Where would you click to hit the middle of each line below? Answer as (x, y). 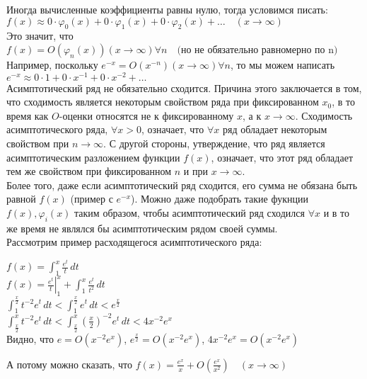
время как (28, 115)
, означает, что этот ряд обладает (282, 157)
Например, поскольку (52, 64)
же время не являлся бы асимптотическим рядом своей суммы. (142, 228)
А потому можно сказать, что (70, 364)
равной (21, 199)
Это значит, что (40, 36)
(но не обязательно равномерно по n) (257, 50)
